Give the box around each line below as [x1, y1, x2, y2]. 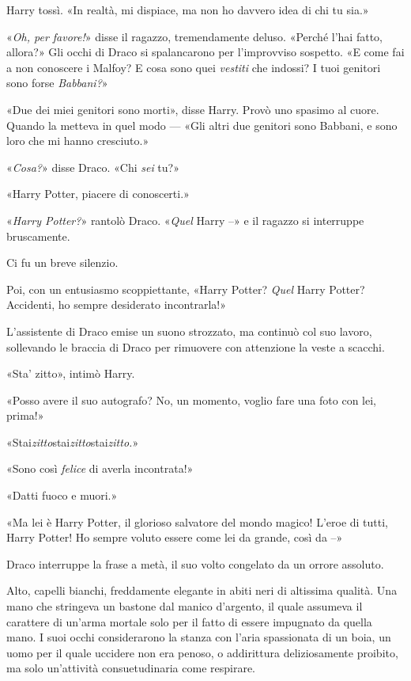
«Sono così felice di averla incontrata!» [6, 460, 194, 477]
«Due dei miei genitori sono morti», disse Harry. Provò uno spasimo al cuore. [6, 101, 379, 117]
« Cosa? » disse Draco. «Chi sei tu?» [6, 158, 179, 175]
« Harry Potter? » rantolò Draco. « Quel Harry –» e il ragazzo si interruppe [6, 211, 364, 228]
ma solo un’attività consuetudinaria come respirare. [6, 660, 256, 676]
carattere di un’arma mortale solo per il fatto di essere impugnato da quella [6, 613, 372, 630]
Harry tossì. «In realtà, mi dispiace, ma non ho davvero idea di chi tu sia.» [6, 2, 369, 17]
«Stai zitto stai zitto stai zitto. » [6, 433, 139, 450]
